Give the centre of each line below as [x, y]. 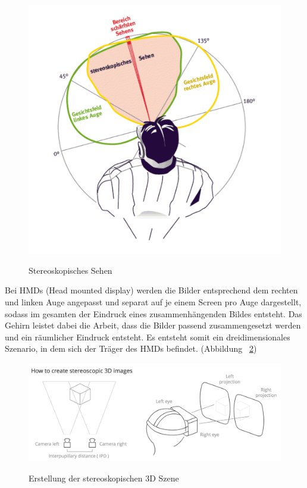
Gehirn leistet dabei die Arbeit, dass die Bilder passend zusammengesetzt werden [153, 325]
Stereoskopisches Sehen [71, 270]
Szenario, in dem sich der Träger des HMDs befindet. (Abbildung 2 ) [131, 348]
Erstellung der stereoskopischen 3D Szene [104, 478]
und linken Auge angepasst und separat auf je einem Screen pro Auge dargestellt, [153, 302]
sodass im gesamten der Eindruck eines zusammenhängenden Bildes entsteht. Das [153, 313]
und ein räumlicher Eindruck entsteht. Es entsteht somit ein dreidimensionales [148, 337]
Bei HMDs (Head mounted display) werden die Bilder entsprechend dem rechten [151, 290]
